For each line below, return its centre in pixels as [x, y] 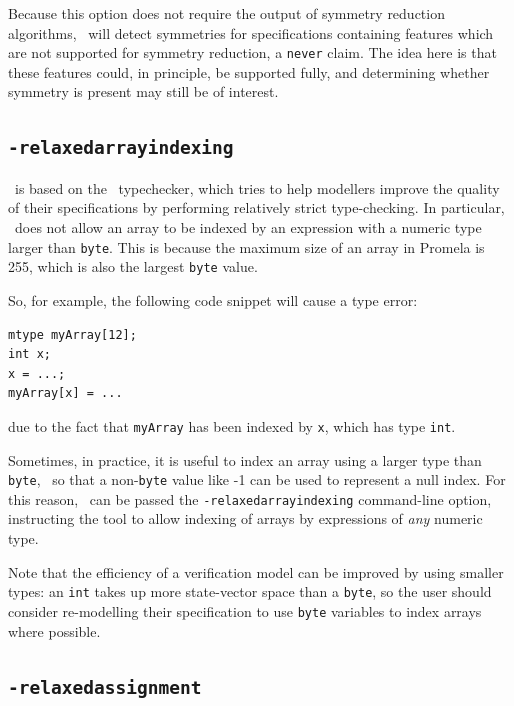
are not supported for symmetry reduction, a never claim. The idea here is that [252, 52]
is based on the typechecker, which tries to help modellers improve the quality [257, 187]
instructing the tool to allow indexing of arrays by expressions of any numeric [245, 518]
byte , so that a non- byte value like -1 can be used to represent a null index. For [257, 479]
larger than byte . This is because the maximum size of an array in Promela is [246, 246]
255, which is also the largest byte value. [133, 266]
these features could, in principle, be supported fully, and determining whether [249, 71]
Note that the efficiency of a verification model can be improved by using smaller [256, 571]
